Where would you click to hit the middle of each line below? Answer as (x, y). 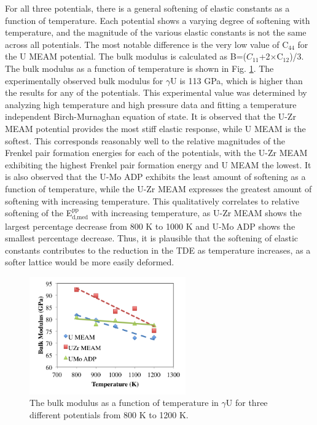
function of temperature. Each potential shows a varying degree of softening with (158, 20)
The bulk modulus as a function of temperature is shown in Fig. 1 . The (139, 68)
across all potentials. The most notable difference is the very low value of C (147, 44)
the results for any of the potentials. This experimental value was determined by (156, 92)
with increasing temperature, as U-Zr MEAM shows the (196, 213)
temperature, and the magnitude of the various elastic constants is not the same (156, 32)
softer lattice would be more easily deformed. (90, 262)
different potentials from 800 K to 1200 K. (109, 414)
